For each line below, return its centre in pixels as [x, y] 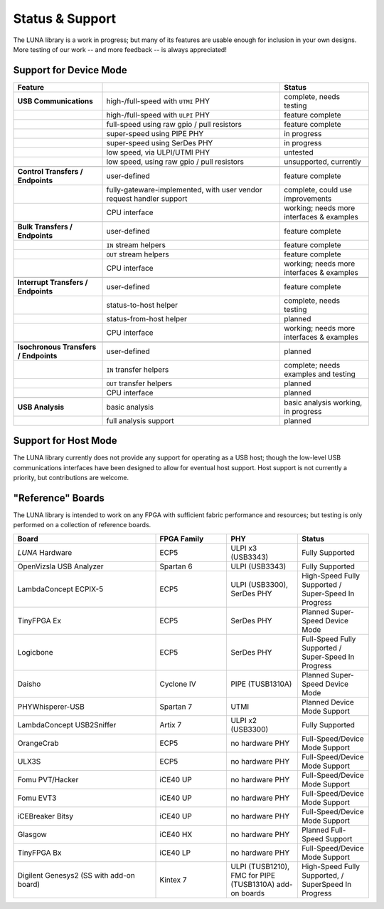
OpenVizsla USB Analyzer [60, 566]
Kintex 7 [173, 880]
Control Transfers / [50, 171]
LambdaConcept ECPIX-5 [60, 589]
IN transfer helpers [138, 369]
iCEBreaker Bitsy [46, 816]
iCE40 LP [175, 853]
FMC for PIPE [253, 875]
